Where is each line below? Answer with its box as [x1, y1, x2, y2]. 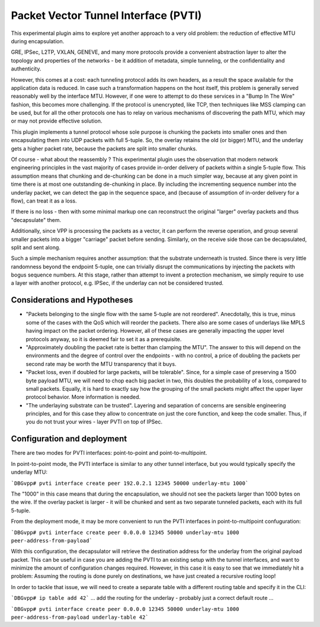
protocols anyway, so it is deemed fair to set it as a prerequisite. [25, 335, 182, 343]
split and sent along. [11, 243, 60, 251]
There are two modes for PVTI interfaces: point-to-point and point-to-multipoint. [11, 449, 207, 456]
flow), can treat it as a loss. [11, 197, 77, 204]
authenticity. [11, 65, 41, 72]
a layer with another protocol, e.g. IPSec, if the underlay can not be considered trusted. [11, 279, 224, 287]
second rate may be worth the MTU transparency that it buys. [25, 360, 177, 367]
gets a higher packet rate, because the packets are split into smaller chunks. [11, 145, 198, 152]
